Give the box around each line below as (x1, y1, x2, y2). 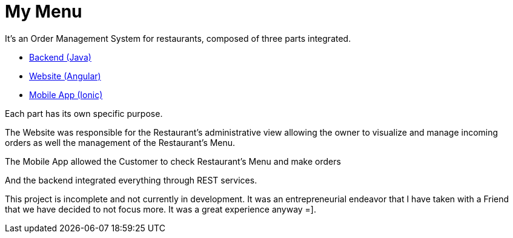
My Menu (5, 1, 82, 22)
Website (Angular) (29, 70, 101, 81)
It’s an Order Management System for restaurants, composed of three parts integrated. (5, 33, 351, 44)
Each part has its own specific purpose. (5, 108, 163, 119)
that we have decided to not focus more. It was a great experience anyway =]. (5, 203, 316, 214)
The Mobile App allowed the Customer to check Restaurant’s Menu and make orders (5, 156, 341, 167)
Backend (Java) (29, 51, 91, 62)
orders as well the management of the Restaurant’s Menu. (5, 137, 236, 148)
